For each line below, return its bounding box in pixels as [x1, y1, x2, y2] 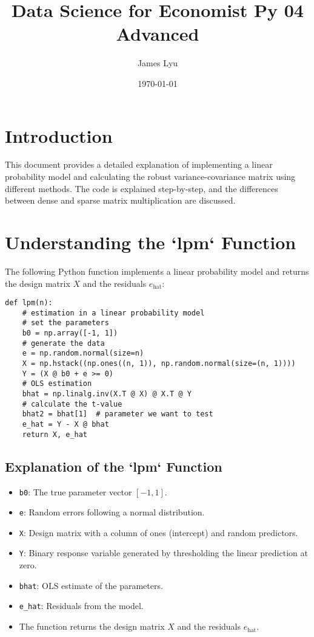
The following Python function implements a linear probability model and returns [5, 264, 309, 277]
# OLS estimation [22, 379, 92, 388]
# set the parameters [22, 318, 109, 328]
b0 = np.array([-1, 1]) [22, 329, 118, 338]
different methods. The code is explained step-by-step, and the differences [5, 182, 278, 195]
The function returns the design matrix [19, 620, 165, 633]
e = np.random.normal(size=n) [22, 349, 144, 358]
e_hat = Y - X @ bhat [22, 420, 109, 429]
